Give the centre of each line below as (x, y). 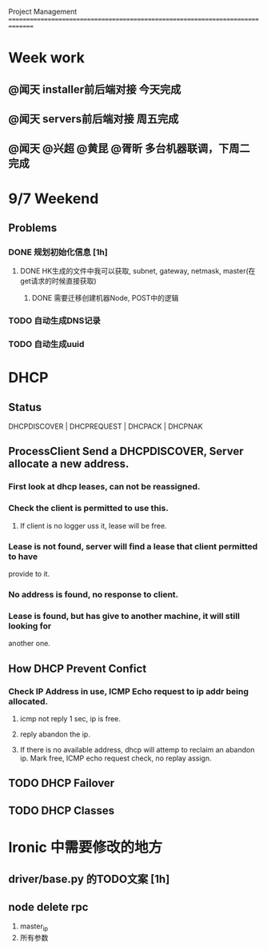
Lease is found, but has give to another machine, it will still (124, 616)
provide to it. (29, 573)
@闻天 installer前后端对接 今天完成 (95, 89)
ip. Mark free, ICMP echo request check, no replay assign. (116, 758)
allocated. (28, 701)
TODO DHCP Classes (62, 810)
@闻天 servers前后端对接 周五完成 (94, 119)
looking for (30, 625)
